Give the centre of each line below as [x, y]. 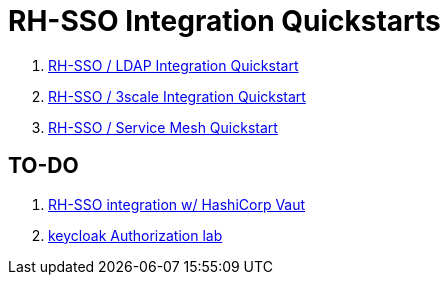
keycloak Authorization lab [135, 235]
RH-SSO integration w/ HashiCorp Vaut [177, 204]
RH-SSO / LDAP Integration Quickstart [173, 65]
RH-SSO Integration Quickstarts [224, 21]
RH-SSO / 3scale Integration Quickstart [177, 96]
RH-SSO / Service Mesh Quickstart [163, 127]
